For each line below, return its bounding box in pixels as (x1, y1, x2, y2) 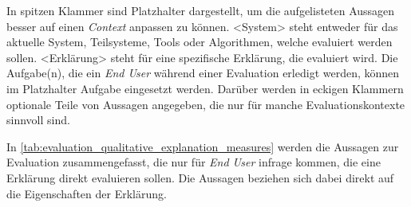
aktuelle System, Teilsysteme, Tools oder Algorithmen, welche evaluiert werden (6, 33, 393, 50)
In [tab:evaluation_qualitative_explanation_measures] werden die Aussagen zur (6, 138, 399, 154)
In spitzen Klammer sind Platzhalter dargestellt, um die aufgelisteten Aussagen (6, 2, 395, 18)
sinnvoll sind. (6, 111, 70, 128)
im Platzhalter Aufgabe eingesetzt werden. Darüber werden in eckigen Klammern (6, 80, 404, 96)
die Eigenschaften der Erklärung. (6, 185, 167, 201)
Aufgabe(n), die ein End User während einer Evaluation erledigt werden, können (6, 64, 400, 81)
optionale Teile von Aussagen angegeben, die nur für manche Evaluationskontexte (6, 96, 405, 112)
